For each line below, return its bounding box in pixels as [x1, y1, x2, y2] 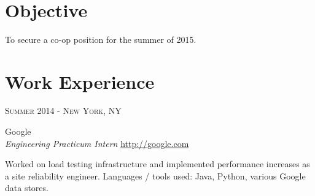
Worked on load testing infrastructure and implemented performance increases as [5, 157, 310, 170]
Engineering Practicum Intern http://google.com [5, 137, 189, 149]
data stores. [5, 181, 49, 194]
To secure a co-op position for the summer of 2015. [5, 32, 196, 45]
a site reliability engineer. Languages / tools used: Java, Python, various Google [5, 169, 306, 182]
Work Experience [5, 69, 155, 94]
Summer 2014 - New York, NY [5, 104, 122, 117]
